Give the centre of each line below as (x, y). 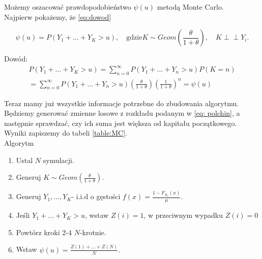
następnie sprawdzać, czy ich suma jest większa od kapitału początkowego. (121, 123)
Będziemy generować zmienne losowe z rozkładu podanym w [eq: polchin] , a (122, 113)
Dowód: (16, 59)
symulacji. (59, 160)
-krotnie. (93, 232)
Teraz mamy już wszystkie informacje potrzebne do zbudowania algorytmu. (122, 103)
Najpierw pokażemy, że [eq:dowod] (58, 17)
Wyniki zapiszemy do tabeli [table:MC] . (66, 133)
